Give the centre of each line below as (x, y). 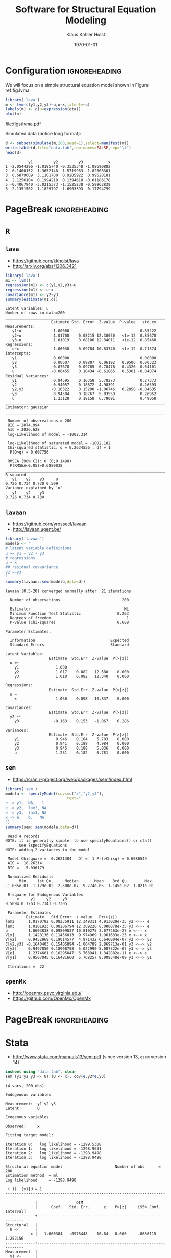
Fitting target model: (29, 1135)
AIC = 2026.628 (23, 430)
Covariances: (19, 707)
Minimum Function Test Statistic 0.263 (69, 613)
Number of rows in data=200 (35, 313)
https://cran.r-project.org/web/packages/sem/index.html (72, 779)
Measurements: (20, 327)
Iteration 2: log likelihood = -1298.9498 (53, 1153)
